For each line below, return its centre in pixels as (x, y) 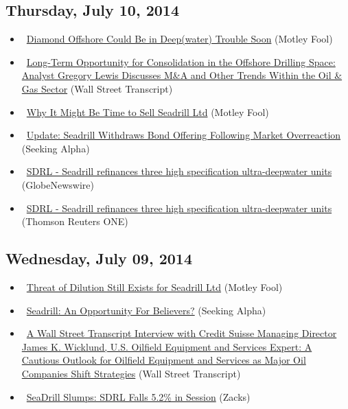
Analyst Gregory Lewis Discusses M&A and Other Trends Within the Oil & (182, 75)
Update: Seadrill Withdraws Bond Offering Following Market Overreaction (184, 135)
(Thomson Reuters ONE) (75, 221)
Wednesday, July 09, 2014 (99, 258)
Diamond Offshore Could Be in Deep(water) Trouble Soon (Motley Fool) (179, 39)
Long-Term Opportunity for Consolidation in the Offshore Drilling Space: (181, 61)
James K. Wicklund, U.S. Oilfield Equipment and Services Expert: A (167, 346)
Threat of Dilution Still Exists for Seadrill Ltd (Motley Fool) (154, 287)
